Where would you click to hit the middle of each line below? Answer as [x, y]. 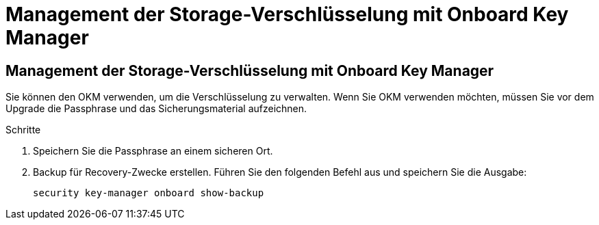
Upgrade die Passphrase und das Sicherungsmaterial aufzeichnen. [156, 109]
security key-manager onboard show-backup [149, 193]
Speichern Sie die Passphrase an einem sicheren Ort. [153, 151]
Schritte [23, 130]
